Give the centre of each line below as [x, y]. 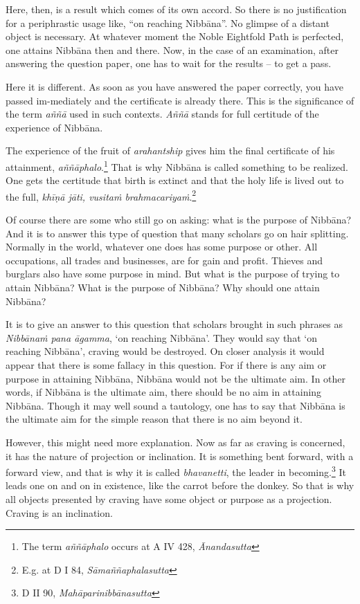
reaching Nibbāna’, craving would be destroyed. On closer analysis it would [165, 351]
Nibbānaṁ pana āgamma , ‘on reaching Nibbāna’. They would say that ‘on [161, 337]
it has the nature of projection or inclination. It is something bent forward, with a [180, 456]
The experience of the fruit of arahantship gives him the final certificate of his [170, 150]
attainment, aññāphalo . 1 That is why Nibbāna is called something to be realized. [177, 165]
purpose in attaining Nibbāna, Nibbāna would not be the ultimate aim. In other [176, 378]
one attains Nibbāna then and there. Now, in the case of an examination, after [172, 49]
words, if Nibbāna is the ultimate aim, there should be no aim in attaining [164, 392]
